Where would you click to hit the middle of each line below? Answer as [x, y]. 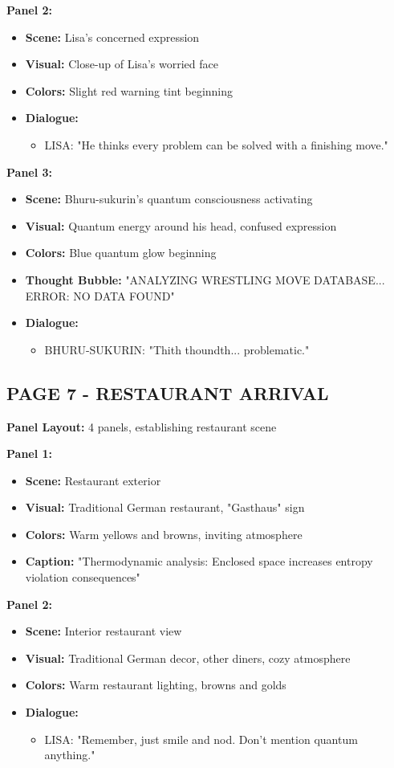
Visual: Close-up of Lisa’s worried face [122, 64]
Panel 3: [30, 172]
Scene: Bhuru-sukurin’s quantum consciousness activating [169, 199]
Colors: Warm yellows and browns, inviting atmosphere [164, 534]
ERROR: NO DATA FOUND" [100, 295]
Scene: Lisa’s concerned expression [112, 37]
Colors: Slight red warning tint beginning [129, 90]
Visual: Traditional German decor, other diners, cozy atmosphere [188, 658]
